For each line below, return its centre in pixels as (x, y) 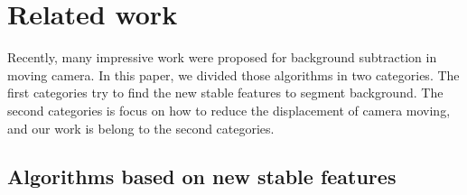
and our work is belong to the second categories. (141, 128)
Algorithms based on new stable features (202, 176)
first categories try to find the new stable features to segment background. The (225, 93)
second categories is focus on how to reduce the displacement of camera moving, (229, 110)
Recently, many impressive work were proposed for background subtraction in (222, 57)
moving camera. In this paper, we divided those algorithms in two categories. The (233, 74)
